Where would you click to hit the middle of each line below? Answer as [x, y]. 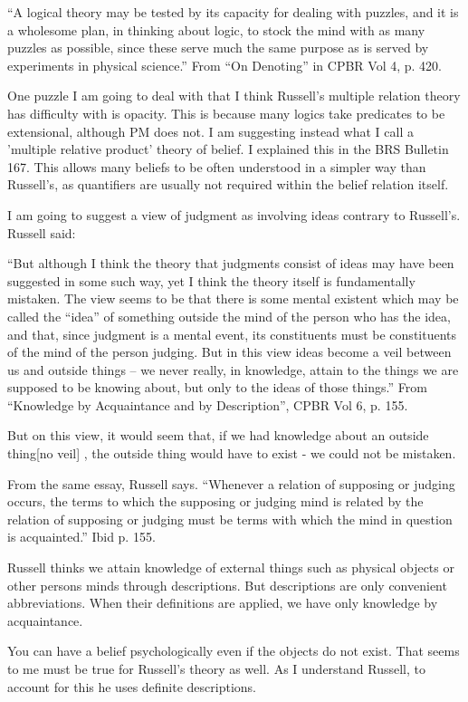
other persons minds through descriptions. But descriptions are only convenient [227, 585]
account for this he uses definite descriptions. [132, 686]
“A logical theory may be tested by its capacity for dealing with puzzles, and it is [233, 12]
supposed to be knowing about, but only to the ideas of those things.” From [217, 387]
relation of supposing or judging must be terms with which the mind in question [230, 519]
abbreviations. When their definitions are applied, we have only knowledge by [223, 603]
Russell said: [42, 232]
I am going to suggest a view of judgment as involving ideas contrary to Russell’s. [234, 214]
